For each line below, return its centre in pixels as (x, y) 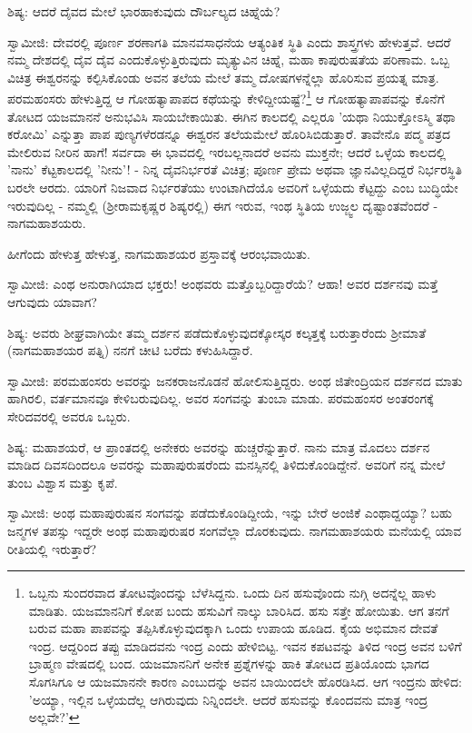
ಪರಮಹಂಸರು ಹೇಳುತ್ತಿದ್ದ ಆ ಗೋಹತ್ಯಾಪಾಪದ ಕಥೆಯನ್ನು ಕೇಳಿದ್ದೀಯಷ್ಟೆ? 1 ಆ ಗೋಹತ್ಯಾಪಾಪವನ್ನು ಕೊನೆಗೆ (226, 97)
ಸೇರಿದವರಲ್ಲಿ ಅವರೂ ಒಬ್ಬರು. (69, 416)
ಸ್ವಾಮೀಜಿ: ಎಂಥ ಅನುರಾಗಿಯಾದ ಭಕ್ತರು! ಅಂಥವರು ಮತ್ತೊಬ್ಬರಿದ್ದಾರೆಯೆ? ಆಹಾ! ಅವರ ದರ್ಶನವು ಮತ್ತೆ (223, 284)
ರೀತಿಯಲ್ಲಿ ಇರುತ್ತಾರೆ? (52, 548)
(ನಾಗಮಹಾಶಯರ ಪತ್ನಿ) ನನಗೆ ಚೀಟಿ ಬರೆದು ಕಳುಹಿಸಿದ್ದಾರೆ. (130, 350)
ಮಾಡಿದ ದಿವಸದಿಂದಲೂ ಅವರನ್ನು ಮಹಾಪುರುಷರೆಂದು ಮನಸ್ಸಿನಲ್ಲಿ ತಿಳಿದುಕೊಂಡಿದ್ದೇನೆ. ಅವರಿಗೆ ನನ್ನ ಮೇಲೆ (226, 465)
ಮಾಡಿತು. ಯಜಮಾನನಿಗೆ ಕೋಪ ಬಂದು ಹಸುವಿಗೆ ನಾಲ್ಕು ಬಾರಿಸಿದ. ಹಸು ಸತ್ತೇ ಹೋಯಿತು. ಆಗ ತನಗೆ (239, 610)
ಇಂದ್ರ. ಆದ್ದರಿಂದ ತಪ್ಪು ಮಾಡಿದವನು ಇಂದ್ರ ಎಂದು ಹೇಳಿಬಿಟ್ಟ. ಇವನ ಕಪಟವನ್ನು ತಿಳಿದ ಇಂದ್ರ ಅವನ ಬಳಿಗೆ (245, 645)
